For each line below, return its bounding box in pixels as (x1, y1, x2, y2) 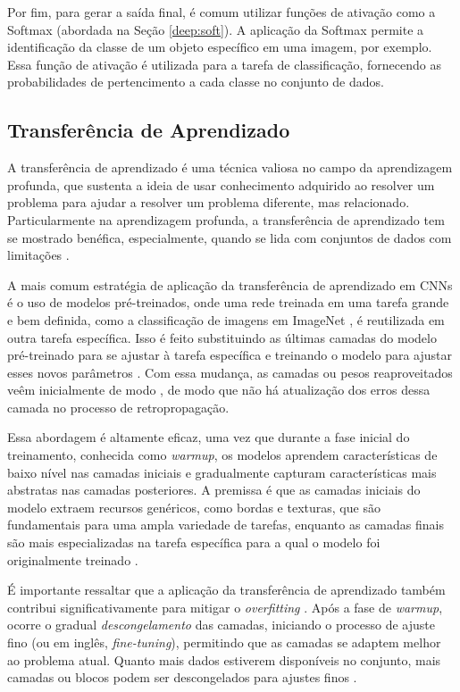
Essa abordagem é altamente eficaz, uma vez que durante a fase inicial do (7, 428, 410, 446)
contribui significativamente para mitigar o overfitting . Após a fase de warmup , (7, 597, 443, 616)
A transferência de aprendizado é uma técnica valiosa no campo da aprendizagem (7, 158, 453, 177)
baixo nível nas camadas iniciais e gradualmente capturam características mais (7, 463, 437, 481)
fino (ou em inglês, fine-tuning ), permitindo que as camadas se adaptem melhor (7, 633, 441, 652)
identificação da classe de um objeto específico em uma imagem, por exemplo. (7, 38, 432, 56)
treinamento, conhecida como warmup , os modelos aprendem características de (7, 446, 438, 464)
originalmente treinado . (7, 550, 138, 569)
